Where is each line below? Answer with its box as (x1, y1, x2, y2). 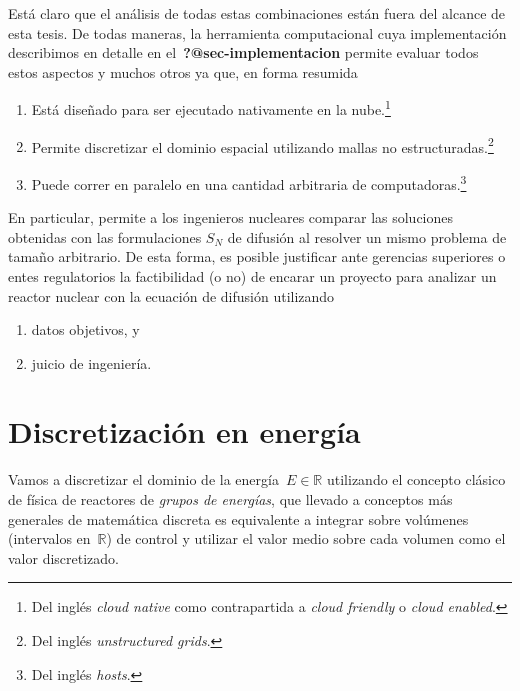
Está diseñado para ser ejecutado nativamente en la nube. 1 (31, 96, 391, 120)
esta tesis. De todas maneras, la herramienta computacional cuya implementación (8, 22, 507, 43)
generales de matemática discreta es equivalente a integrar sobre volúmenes (8, 508, 469, 529)
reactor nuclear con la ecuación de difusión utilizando (8, 285, 335, 306)
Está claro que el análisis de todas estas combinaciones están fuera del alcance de (8, 3, 506, 23)
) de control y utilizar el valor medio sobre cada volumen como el (106, 528, 506, 549)
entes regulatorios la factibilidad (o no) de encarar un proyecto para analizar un (8, 265, 497, 286)
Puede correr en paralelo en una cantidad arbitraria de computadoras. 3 (31, 170, 467, 194)
